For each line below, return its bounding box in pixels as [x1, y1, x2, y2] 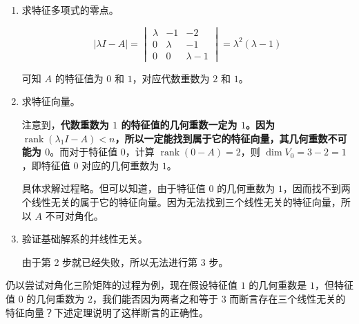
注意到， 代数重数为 [21, 117, 109, 132]
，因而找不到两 [282, 181, 351, 196]
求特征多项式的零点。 [21, 3, 119, 17]
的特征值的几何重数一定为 [121, 117, 237, 132]
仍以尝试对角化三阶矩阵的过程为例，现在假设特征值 [6, 278, 237, 292]
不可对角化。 [45, 208, 104, 222]
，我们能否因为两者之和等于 [93, 291, 218, 305]
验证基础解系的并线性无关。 [21, 231, 148, 246]
